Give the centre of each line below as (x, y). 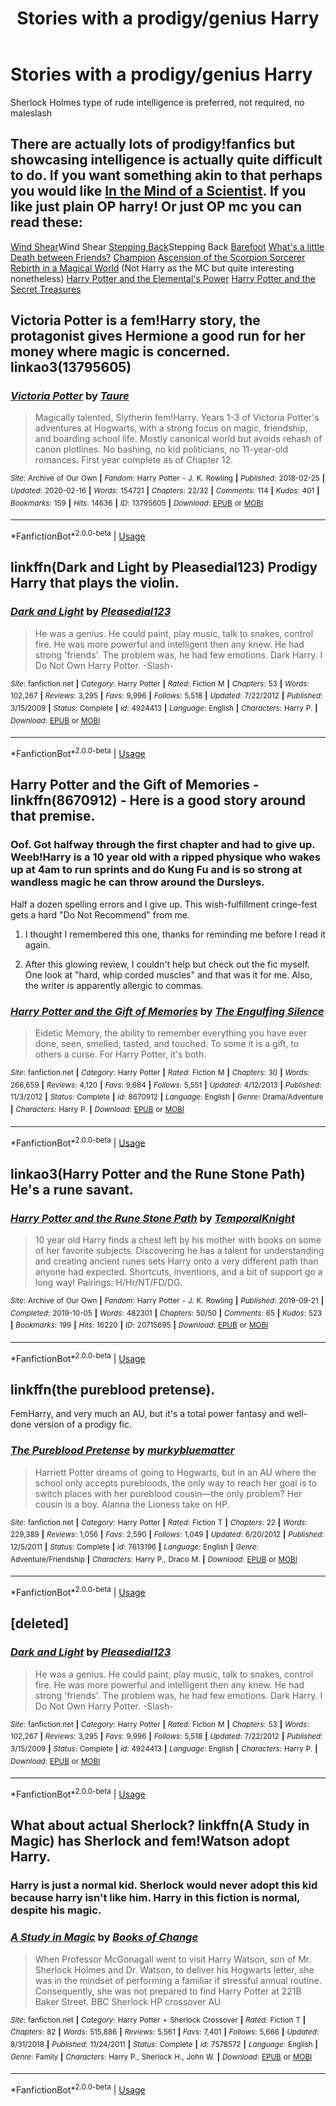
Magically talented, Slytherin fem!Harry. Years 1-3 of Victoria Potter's (177, 418)
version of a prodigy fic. (83, 1424)
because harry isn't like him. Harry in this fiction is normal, (155, 1898)
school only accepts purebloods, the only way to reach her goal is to (176, 1483)
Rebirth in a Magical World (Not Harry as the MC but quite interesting (152, 268)
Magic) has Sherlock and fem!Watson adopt (150, 1841)
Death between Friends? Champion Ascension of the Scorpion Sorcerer (158, 257)
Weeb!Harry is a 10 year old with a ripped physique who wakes (166, 857)
